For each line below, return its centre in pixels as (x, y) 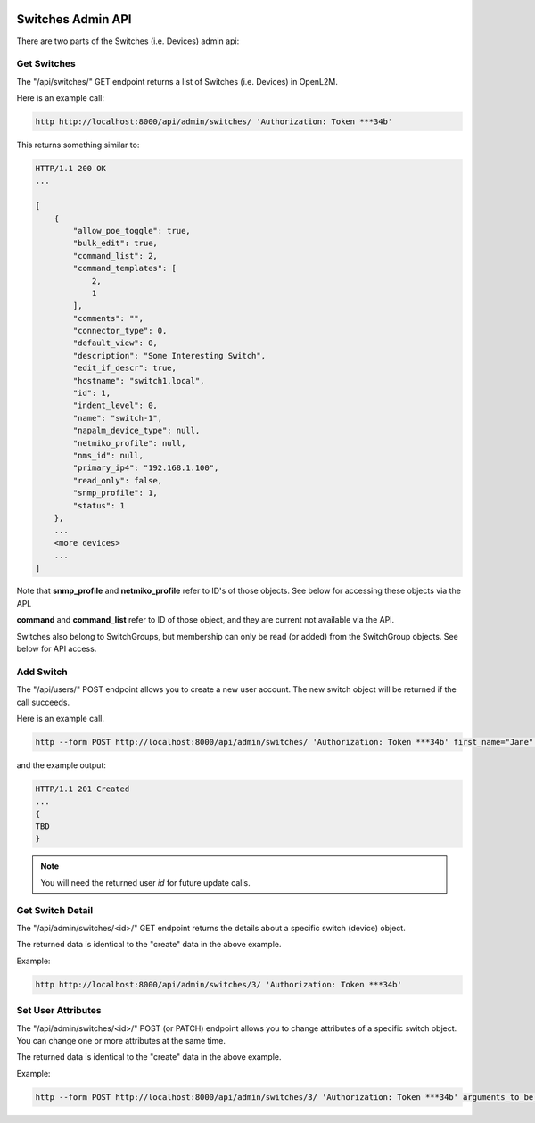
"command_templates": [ (125, 268)
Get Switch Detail (55, 910)
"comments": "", (108, 318)
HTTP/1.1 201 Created (82, 789)
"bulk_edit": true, (115, 244)
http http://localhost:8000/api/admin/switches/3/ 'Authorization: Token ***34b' (219, 984)
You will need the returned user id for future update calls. (145, 882)
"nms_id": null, (108, 455)
